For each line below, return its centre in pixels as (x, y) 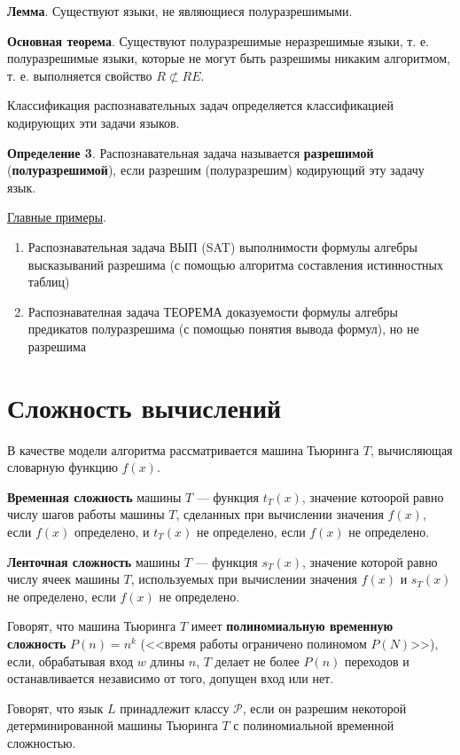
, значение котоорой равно (373, 496)
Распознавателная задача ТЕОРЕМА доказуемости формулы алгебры (213, 311)
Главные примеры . (57, 217)
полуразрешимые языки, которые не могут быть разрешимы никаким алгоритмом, (229, 58)
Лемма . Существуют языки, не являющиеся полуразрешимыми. (180, 11)
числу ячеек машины (63, 579)
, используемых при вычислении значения (244, 579)
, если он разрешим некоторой (324, 708)
